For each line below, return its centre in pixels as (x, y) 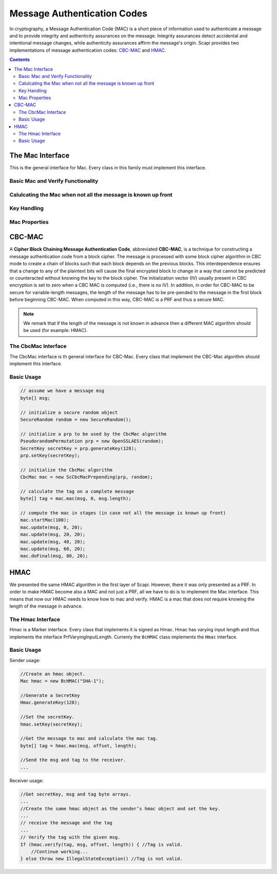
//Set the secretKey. (47, 717)
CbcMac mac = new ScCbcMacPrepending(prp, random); (87, 477)
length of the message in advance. (46, 606)
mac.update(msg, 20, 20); (53, 535)
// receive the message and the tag (66, 823)
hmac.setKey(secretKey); (52, 724)
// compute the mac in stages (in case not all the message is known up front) (123, 513)
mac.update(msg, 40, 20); (53, 542)
